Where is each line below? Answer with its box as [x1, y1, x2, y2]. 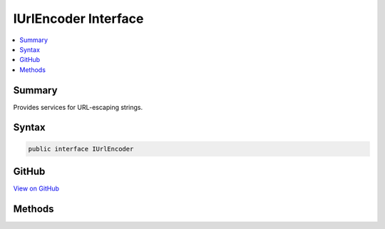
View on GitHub [13, 184, 60, 193]
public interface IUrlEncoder [28, 145, 134, 153]
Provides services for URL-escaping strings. [13, 103, 143, 111]
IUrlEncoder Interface [13, 11, 144, 26]
